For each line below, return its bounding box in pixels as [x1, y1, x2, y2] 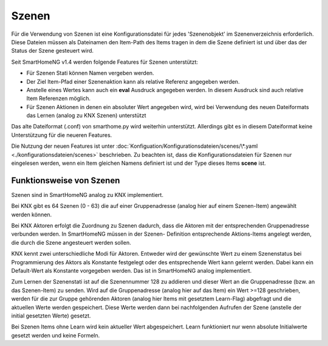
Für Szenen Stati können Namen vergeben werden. [26, 70, 154, 77]
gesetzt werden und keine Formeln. [11, 331, 100, 339]
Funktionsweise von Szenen [11, 175, 120, 185]
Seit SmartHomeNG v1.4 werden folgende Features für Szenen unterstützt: [11, 58, 199, 65]
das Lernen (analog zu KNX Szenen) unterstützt [26, 112, 146, 119]
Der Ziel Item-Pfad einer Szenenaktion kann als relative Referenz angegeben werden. [26, 78, 240, 85]
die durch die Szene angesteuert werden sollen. [11, 239, 131, 246]
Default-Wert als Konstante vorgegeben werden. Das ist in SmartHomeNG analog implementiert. [11, 267, 252, 274]
